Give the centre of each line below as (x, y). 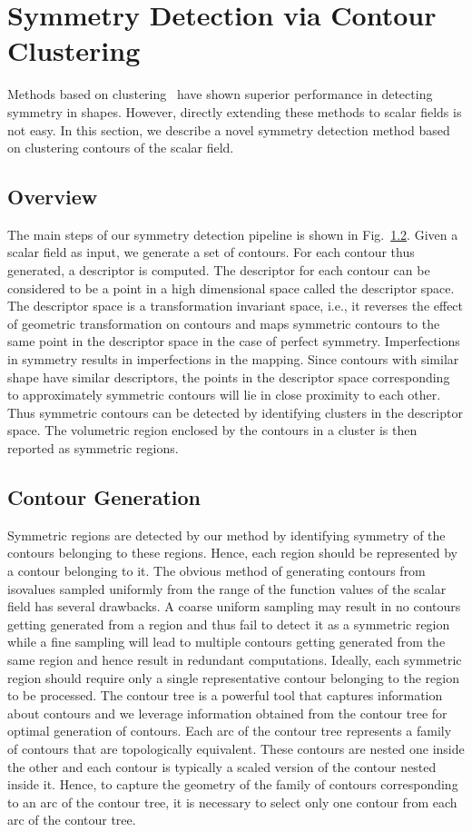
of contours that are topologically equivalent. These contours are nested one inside (236, 748)
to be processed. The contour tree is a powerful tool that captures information (225, 695)
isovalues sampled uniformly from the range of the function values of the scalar (227, 588)
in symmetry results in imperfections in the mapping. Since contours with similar (233, 359)
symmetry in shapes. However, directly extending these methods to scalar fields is (235, 111)
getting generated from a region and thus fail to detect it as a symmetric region (229, 624)
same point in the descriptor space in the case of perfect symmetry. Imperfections (234, 341)
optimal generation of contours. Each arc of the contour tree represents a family (230, 731)
